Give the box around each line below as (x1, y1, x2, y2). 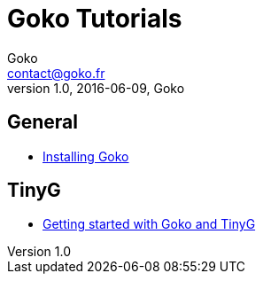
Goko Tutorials (7, 4, 182, 34)
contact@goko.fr (7, 65, 105, 81)
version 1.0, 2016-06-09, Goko (7, 80, 185, 96)
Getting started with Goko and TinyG (43, 216, 256, 232)
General (7, 111, 79, 134)
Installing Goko (43, 148, 129, 164)
